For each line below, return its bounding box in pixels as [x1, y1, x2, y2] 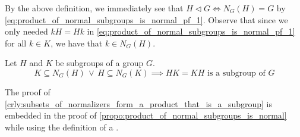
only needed [5, 25, 48, 38]
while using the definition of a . [5, 120, 119, 133]
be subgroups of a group [55, 57, 144, 69]
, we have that [50, 36, 103, 49]
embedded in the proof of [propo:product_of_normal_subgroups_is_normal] [5, 109, 287, 122]
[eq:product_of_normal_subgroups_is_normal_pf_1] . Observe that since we [5, 13, 288, 26]
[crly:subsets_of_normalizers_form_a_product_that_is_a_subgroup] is [5, 97, 273, 110]
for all [5, 36, 27, 49]
